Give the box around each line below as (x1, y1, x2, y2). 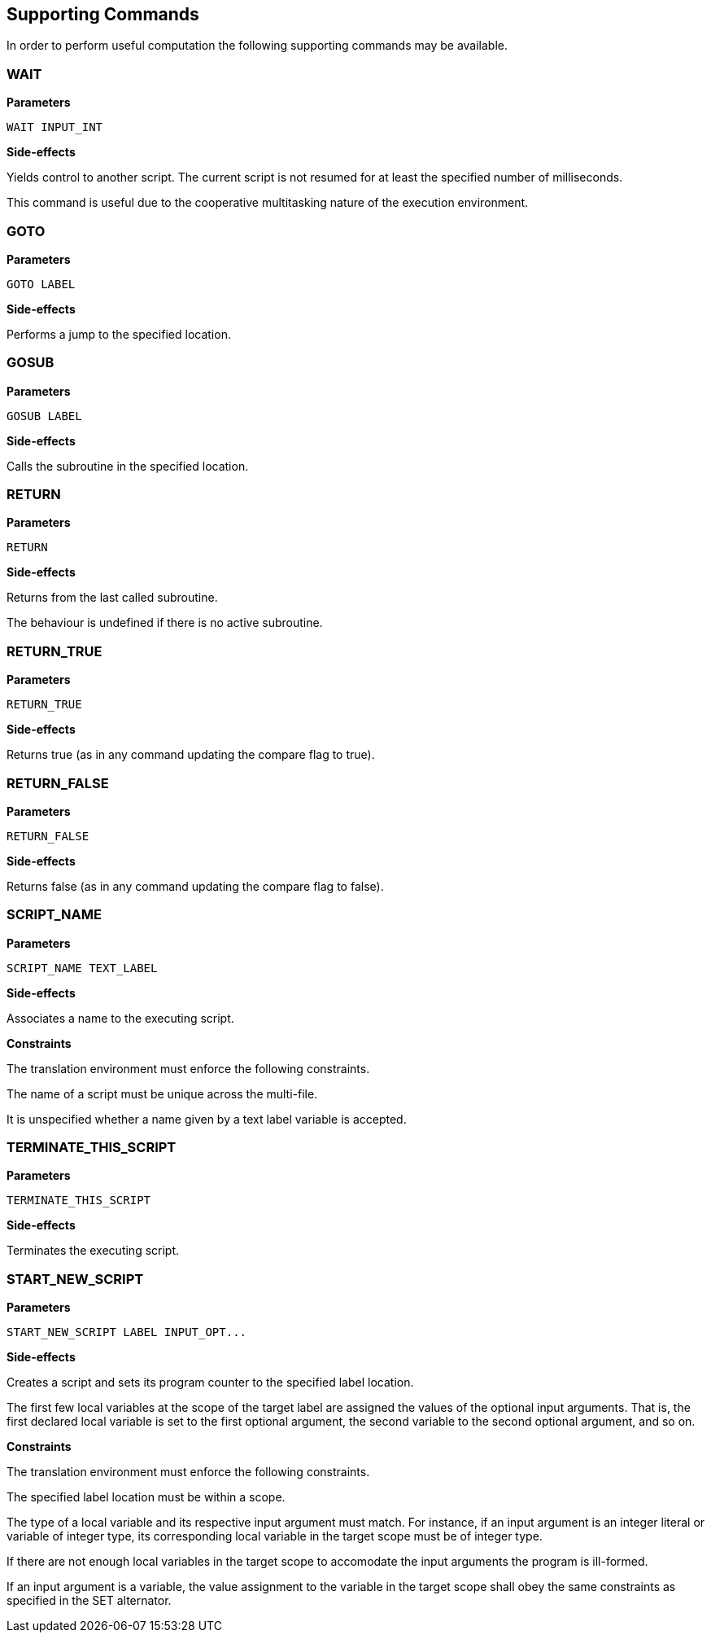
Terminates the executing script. (7, 1243, 180, 1258)
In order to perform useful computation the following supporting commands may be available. (7, 38, 508, 53)
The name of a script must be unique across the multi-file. (7, 1086, 318, 1101)
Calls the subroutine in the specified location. (7, 458, 249, 473)
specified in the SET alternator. (7, 1593, 172, 1608)
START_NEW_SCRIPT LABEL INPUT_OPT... (7, 1326, 247, 1339)
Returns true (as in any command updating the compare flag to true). (7, 747, 375, 762)
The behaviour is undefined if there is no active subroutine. (7, 616, 323, 630)
